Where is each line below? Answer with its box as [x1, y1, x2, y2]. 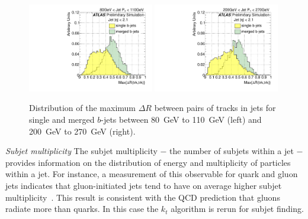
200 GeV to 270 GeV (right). [29, 125, 136, 137]
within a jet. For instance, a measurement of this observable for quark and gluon [5, 168, 298, 180]
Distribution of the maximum [29, 102, 136, 114]
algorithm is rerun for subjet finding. [171, 202, 304, 215]
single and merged [29, 113, 95, 125]
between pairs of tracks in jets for [154, 102, 276, 114]
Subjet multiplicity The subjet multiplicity [5, 145, 158, 157]
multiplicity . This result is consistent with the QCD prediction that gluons [5, 191, 280, 203]
